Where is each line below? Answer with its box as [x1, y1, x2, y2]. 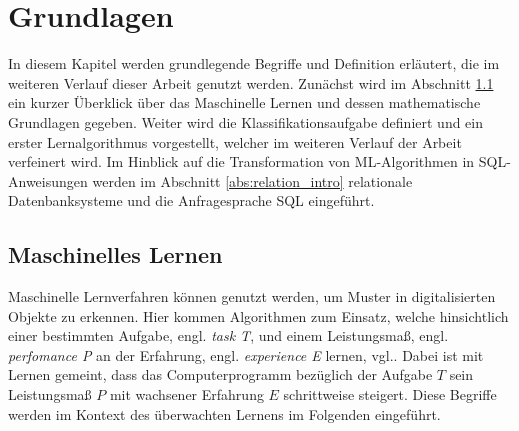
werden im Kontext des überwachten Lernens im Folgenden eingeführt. [8, 403, 441, 424]
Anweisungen [8, 170, 88, 191]
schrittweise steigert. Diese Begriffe [283, 384, 497, 405]
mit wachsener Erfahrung [109, 384, 264, 405]
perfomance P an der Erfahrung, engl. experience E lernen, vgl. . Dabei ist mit [8, 344, 484, 365]
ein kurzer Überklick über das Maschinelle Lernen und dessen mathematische [8, 92, 481, 113]
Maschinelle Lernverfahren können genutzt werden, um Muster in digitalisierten [8, 286, 496, 307]
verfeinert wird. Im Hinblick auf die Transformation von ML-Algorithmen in [8, 151, 475, 172]
